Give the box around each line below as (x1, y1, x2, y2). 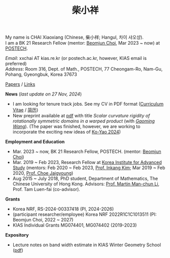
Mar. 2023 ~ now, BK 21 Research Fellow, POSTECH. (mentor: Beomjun (12, 148, 161, 155)
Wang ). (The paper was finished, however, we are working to (12, 123, 141, 130)
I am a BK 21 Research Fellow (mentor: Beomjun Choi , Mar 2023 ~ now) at (5, 40, 160, 46)
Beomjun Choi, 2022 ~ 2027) (12, 217, 74, 223)
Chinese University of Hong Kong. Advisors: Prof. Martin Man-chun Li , (12, 181, 160, 187)
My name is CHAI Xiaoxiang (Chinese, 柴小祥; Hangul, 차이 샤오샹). (5, 34, 144, 41)
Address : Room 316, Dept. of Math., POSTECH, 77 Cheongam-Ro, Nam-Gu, (5, 66, 163, 72)
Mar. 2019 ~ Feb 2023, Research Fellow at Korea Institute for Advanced (12, 159, 162, 166)
